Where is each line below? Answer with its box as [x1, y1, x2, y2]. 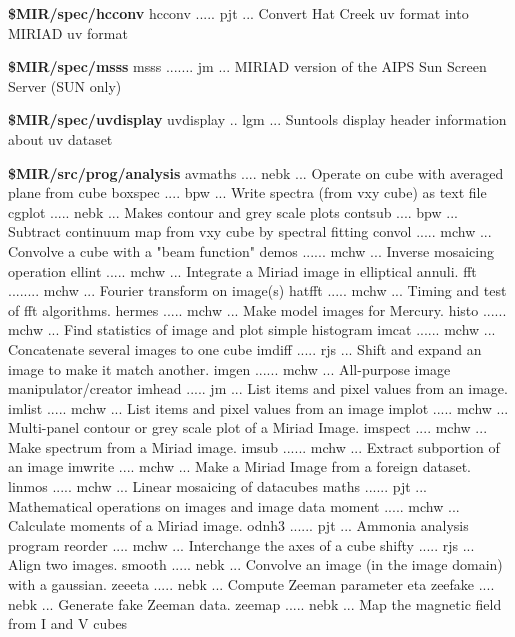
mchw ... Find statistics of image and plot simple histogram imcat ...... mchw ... [8, 319, 496, 340]
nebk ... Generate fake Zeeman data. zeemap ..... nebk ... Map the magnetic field [8, 593, 502, 614]
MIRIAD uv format [8, 22, 128, 43]
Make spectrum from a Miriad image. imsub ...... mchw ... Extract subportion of [8, 436, 500, 457]
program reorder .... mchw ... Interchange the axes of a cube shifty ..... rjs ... [8, 534, 475, 555]
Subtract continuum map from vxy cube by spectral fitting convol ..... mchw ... [8, 221, 492, 242]
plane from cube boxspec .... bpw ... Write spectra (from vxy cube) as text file [8, 182, 487, 203]
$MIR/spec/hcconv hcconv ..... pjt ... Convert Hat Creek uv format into [8, 3, 469, 23]
